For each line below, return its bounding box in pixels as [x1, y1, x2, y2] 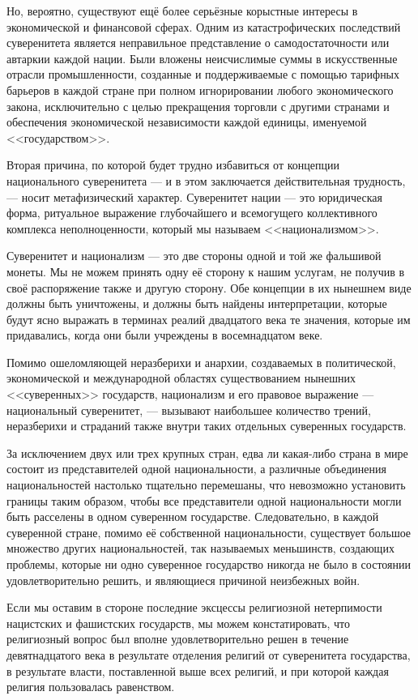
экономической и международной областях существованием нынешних [6, 369, 356, 386]
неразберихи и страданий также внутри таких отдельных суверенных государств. [6, 417, 407, 434]
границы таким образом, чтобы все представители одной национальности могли [6, 492, 402, 509]
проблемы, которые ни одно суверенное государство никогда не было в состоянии [6, 556, 411, 572]
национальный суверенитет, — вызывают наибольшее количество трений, [6, 401, 371, 418]
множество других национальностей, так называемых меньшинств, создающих [6, 540, 395, 557]
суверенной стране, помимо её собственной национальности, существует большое [6, 523, 412, 540]
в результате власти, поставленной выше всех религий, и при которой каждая [6, 662, 389, 679]
